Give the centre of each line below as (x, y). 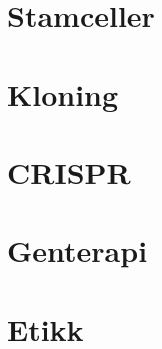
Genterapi (77, 250)
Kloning (63, 93)
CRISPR (69, 171)
